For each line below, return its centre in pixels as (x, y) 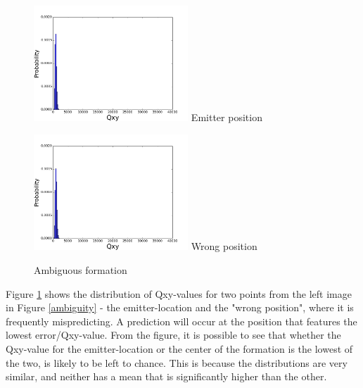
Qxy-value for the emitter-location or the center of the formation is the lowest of (179, 348)
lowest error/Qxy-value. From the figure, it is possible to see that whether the (173, 335)
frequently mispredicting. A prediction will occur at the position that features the (181, 321)
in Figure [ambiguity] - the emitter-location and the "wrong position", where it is (180, 307)
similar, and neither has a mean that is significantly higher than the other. (166, 376)
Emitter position (227, 117)
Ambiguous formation (81, 269)
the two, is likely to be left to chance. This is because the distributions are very (177, 362)
